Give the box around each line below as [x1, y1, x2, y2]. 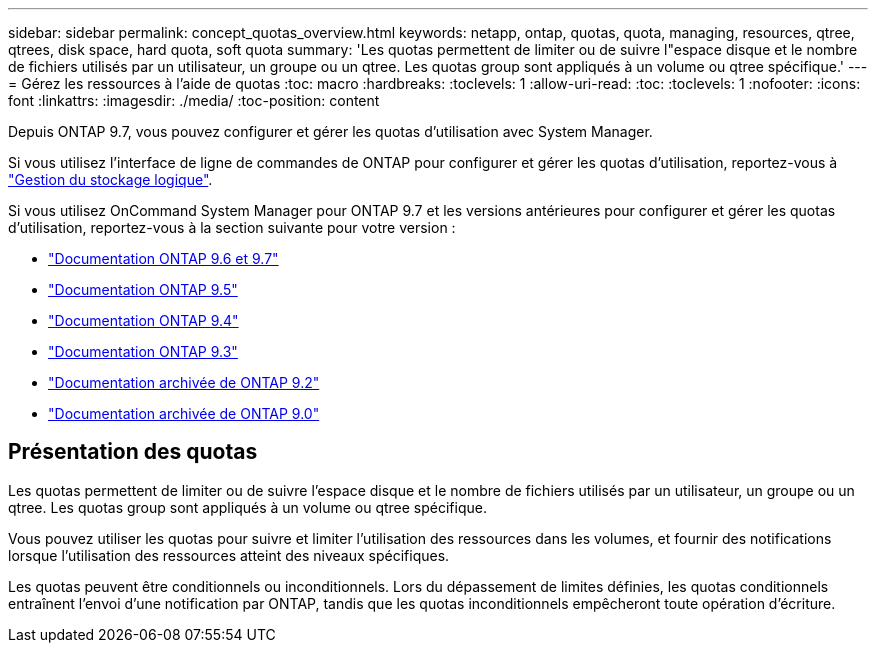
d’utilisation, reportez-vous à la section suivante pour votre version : [8, 219, 456, 236]
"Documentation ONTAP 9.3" [48, 343, 238, 360]
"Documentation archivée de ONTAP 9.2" [48, 374, 320, 391]
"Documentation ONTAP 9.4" [48, 312, 239, 329]
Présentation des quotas [8, 439, 258, 465]
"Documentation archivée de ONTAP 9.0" [48, 405, 320, 422]
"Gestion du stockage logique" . [8, 171, 213, 188]
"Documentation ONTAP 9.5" [48, 281, 238, 298]
